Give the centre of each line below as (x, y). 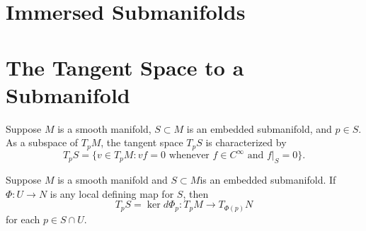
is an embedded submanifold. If (268, 180)
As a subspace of (42, 142)
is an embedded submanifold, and (259, 128)
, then (196, 193)
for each (23, 219)
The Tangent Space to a (125, 67)
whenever (189, 156)
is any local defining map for (112, 193)
